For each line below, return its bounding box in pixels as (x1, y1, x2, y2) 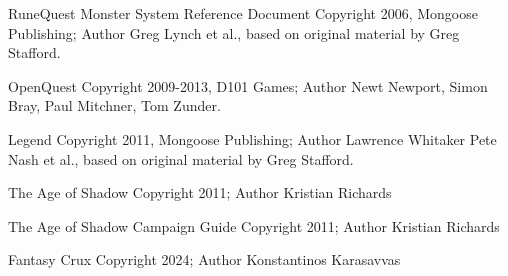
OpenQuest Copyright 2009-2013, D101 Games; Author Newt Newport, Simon (8, 75, 488, 96)
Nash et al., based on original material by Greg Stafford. (8, 148, 354, 169)
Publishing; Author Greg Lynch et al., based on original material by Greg (8, 22, 460, 43)
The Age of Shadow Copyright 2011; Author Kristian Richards (8, 182, 392, 203)
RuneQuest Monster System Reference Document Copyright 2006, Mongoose (8, 3, 478, 23)
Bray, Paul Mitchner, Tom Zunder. (8, 95, 221, 116)
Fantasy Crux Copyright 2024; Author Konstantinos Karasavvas (8, 249, 401, 270)
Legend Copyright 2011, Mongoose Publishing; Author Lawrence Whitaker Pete (8, 128, 497, 149)
